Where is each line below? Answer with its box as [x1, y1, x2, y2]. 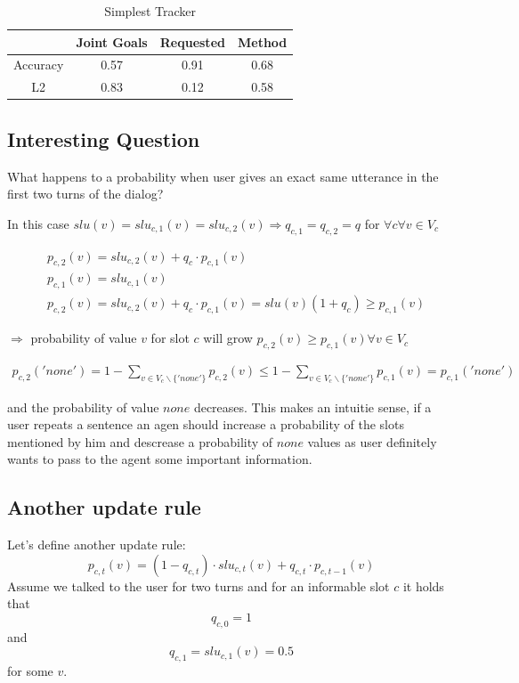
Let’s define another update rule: [7, 535, 186, 554]
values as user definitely [307, 432, 437, 451]
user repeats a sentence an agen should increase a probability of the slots [7, 415, 404, 434]
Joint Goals [76, 32, 148, 51]
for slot [150, 329, 190, 347]
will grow [203, 329, 253, 347]
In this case [7, 214, 69, 232]
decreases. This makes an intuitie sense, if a [193, 397, 432, 416]
